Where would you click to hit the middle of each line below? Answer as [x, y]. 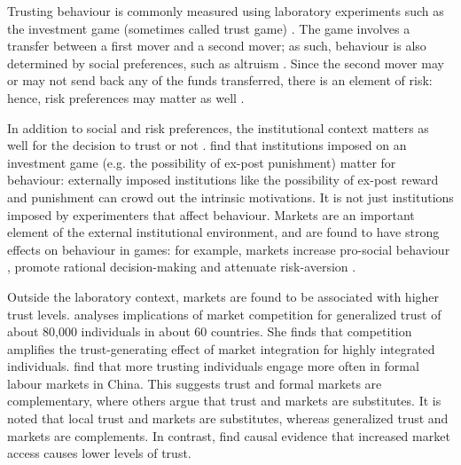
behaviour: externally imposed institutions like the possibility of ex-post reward [223, 180]
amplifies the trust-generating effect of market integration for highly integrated [221, 348]
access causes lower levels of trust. [99, 453]
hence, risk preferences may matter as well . [126, 97]
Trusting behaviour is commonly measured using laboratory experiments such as [226, 11]
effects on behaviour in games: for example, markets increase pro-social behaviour [229, 249]
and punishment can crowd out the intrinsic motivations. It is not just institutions [230, 197]
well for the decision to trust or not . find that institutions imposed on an [207, 145]
